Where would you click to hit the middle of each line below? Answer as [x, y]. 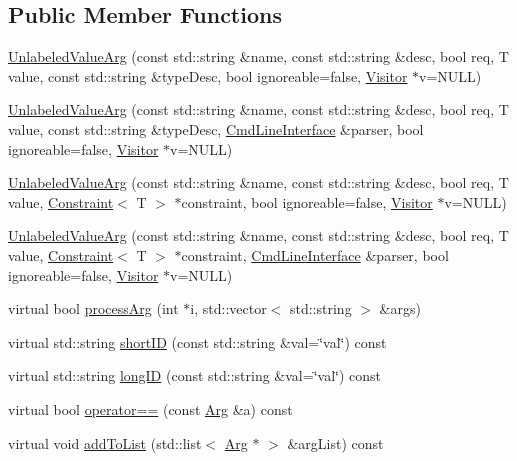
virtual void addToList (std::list [105, 442]
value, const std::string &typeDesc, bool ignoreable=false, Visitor [208, 75]
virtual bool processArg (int [93, 308]
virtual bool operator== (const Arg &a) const [150, 408]
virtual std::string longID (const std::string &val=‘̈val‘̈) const [194, 375]
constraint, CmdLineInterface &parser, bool [315, 254]
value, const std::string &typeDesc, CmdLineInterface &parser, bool [216, 128]
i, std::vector [228, 308]
